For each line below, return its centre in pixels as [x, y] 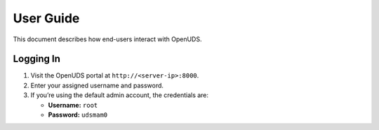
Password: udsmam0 [78, 115]
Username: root [73, 105]
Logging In [37, 59]
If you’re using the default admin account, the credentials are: [120, 95]
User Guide [46, 18]
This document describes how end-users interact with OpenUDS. [107, 39]
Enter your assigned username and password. [97, 85]
